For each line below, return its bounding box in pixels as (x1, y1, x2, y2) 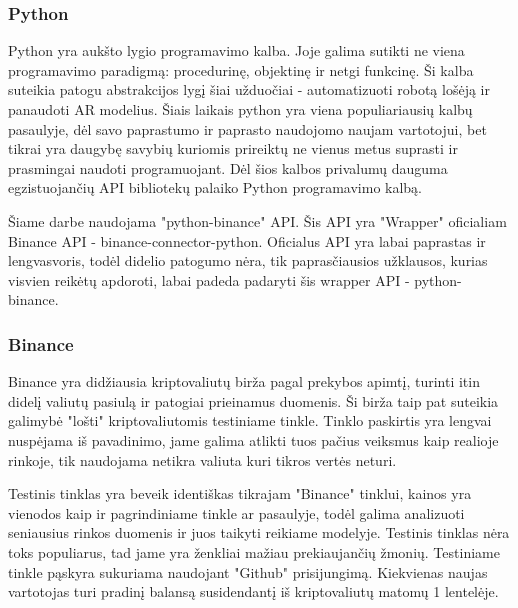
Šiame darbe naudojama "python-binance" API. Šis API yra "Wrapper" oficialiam (8, 210, 507, 231)
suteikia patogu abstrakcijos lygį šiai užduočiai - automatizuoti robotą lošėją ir (8, 79, 490, 100)
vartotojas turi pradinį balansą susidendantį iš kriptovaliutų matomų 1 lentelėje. (8, 581, 499, 602)
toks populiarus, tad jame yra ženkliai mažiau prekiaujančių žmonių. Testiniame (8, 541, 500, 562)
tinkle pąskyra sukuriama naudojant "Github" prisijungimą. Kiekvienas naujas (8, 561, 488, 582)
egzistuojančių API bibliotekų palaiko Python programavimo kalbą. (8, 177, 423, 198)
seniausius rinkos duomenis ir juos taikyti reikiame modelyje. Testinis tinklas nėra (8, 522, 510, 543)
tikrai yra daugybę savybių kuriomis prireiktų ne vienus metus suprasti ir (8, 138, 458, 159)
